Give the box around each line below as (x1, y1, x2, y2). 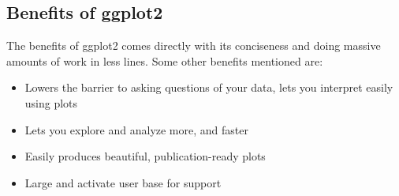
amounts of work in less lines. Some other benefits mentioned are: (6, 52, 323, 69)
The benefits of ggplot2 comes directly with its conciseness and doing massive (6, 37, 381, 54)
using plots (24, 94, 78, 111)
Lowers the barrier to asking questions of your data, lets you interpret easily (24, 79, 393, 96)
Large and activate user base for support (24, 174, 222, 190)
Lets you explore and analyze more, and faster (24, 121, 248, 138)
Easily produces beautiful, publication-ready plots (24, 148, 266, 164)
